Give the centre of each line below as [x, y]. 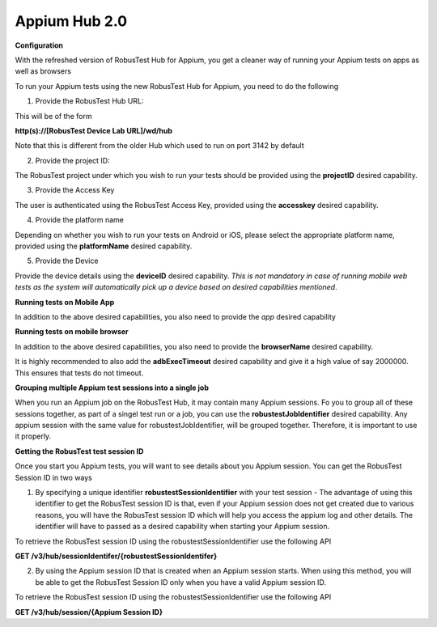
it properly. [33, 436]
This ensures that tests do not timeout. [79, 373]
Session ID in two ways [54, 477]
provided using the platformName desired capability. [104, 246]
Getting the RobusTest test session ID [79, 451]
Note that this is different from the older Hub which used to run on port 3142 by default [159, 146]
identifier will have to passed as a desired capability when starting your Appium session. [182, 527]
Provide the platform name [80, 220]
